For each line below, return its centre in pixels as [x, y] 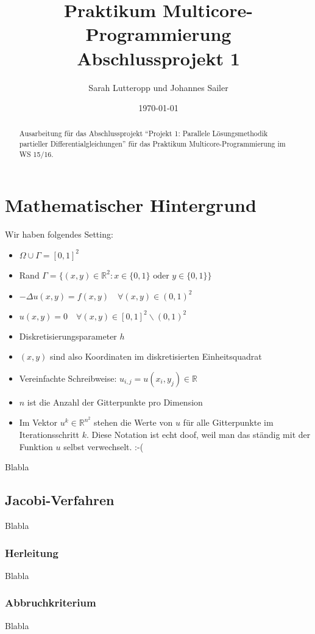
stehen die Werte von [133, 422]
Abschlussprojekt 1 [158, 58]
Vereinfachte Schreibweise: [68, 378]
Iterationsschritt [49, 434]
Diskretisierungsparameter [68, 336]
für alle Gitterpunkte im [228, 422]
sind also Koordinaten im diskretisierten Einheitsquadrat [156, 356]
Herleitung [32, 552]
